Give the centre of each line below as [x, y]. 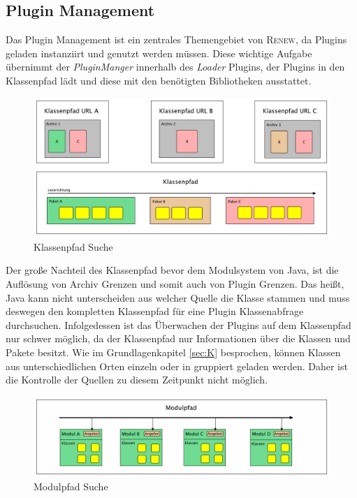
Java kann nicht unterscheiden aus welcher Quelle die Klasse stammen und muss [178, 297]
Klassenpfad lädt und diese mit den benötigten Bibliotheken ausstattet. [159, 80]
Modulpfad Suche [71, 486]
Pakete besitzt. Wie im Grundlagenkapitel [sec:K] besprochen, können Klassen [173, 352]
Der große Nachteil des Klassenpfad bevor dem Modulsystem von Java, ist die [172, 270]
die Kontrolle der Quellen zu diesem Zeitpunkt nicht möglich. [137, 380]
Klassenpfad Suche [73, 246]
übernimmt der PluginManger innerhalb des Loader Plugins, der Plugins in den [175, 67]
